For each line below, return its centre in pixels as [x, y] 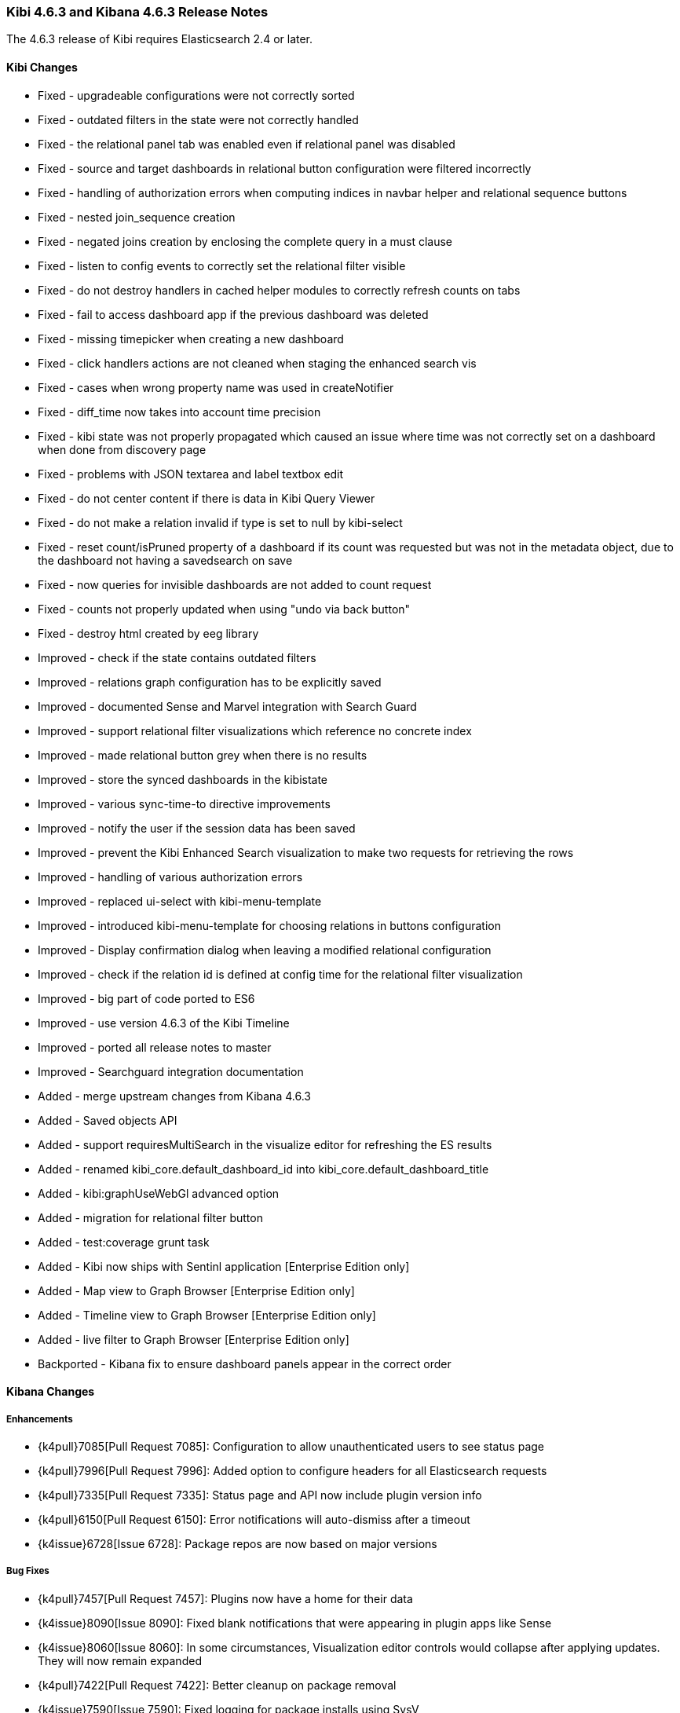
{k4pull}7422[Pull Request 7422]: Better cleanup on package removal [217, 1685]
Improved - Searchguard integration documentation [171, 1071]
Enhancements [40, 1419]
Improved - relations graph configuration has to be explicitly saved [210, 682]
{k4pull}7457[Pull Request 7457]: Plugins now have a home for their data [225, 1598]
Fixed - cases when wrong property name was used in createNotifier [216, 387]
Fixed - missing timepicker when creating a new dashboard [191, 339]
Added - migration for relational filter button [150, 1217]
